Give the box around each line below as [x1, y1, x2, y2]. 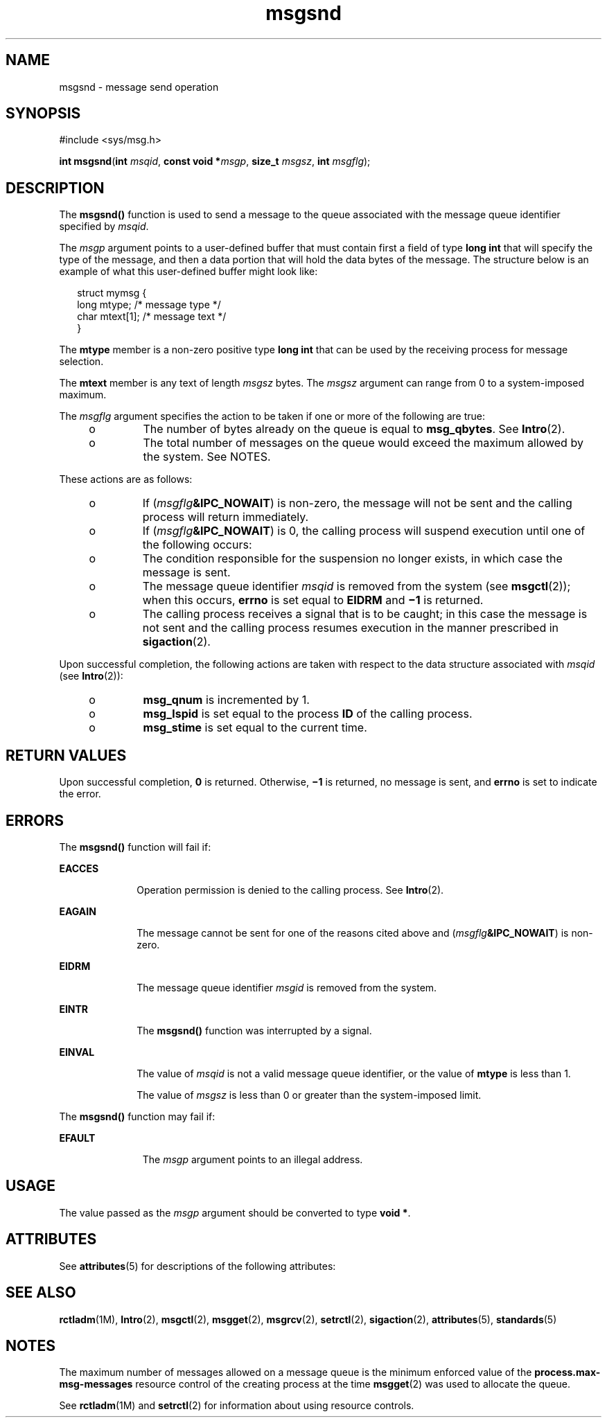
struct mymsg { [77, 287, 147, 299]
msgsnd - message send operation [59, 80, 219, 93]
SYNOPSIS [6, 105, 81, 123]
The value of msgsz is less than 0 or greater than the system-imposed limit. [137, 1088, 482, 1101]
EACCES [59, 862, 99, 874]
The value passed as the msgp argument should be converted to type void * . [59, 1206, 411, 1219]
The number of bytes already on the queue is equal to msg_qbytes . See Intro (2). [143, 422, 565, 436]
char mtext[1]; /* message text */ [77, 310, 227, 323]
